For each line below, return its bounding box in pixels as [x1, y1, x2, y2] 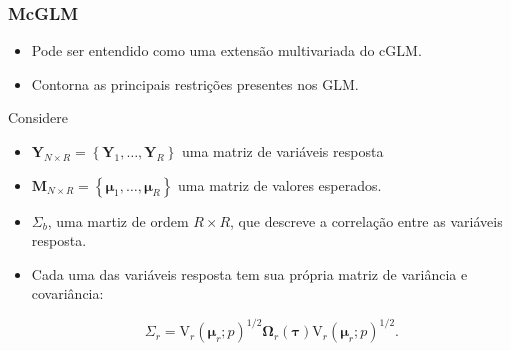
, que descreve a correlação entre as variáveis [230, 210, 503, 231]
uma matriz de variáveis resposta [182, 141, 384, 161]
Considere [8, 107, 69, 128]
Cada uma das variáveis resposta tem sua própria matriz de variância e [31, 263, 468, 284]
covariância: [31, 283, 104, 304]
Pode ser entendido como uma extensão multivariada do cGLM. [31, 40, 422, 61]
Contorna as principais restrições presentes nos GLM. [31, 73, 359, 94]
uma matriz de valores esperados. [178, 174, 382, 195]
